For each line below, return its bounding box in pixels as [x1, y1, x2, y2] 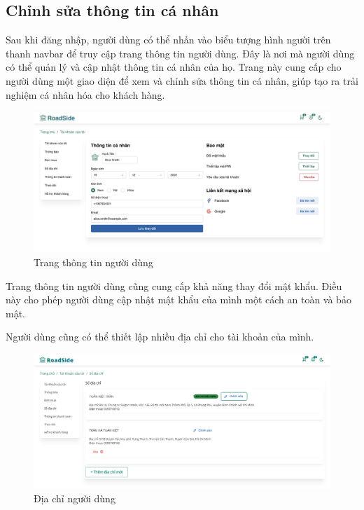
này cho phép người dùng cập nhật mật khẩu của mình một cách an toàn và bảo [6, 292, 351, 307]
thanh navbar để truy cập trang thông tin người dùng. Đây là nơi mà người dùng [6, 46, 355, 60]
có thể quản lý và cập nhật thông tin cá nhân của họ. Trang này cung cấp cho [6, 60, 342, 74]
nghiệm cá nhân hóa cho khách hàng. [6, 87, 165, 102]
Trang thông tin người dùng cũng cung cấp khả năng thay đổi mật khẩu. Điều [6, 278, 342, 293]
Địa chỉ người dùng [34, 491, 115, 506]
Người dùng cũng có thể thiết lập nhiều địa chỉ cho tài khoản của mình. [6, 329, 314, 344]
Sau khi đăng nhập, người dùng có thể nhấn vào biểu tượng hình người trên [6, 32, 331, 47]
